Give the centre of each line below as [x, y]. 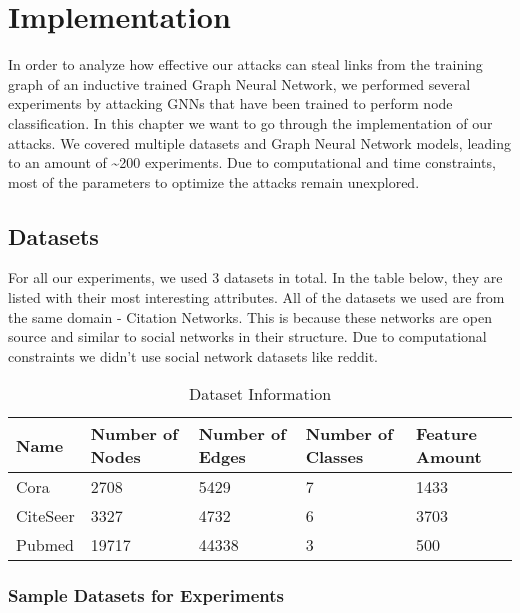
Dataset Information [260, 394]
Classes [334, 457]
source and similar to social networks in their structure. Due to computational [247, 336]
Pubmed [45, 545]
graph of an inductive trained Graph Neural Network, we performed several [239, 83]
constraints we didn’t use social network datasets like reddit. [193, 355]
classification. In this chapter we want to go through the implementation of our [250, 122]
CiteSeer [45, 516]
